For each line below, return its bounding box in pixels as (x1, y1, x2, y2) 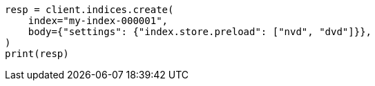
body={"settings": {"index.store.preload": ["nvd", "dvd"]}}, (28, 26, 372, 37)
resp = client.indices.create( (5, 4, 174, 15)
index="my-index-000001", (28, 15, 169, 26)
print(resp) (5, 48, 69, 59)
